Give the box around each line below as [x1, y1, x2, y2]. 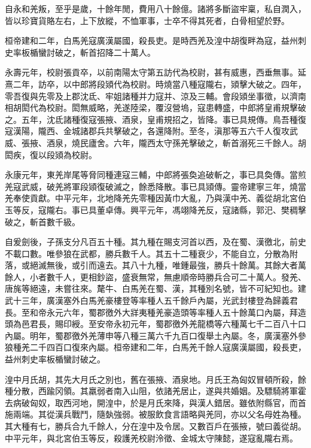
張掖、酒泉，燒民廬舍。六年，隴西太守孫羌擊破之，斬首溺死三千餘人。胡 [21, 136, 306, 149]
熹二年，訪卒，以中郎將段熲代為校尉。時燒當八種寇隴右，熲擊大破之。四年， [5, 77, 306, 90]
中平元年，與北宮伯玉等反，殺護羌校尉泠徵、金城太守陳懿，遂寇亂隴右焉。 [5, 431, 298, 444]
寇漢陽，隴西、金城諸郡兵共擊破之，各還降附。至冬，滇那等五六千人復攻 [5, 125, 289, 137]
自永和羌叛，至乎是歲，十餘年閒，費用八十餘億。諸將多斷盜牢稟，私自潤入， [5, 2, 306, 14]
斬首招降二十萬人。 [80, 46, 155, 58]
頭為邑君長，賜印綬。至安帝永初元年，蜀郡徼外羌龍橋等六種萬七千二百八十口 [5, 317, 306, 330]
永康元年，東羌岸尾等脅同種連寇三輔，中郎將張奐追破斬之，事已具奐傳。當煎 [5, 168, 306, 181]
